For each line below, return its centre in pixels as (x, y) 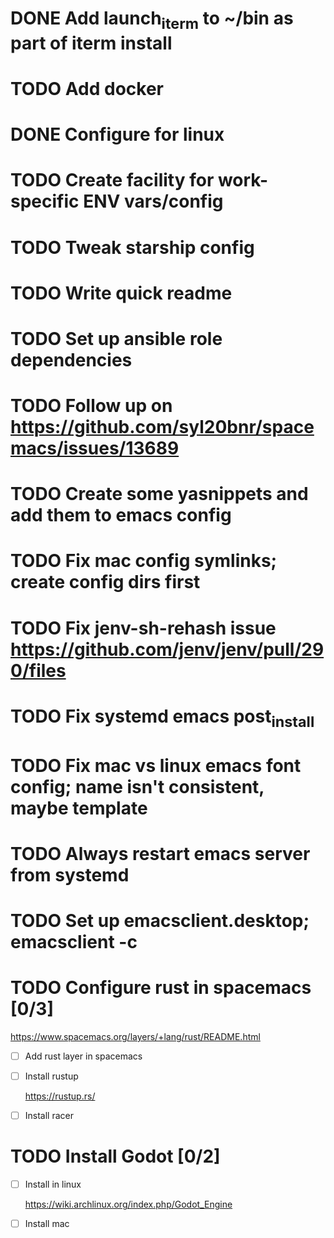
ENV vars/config (153, 201)
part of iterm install (91, 43)
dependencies (71, 359)
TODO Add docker (87, 88)
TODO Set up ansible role (116, 338)
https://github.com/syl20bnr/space (162, 427)
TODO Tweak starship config (132, 247)
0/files (38, 670)
